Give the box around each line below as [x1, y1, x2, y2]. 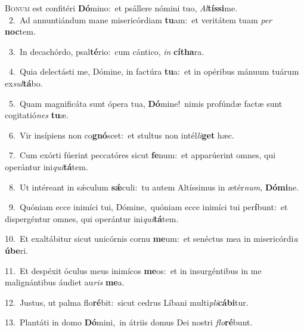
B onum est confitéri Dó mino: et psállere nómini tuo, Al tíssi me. [5, 2, 238, 14]
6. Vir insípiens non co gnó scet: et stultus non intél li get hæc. [8, 128, 234, 141]
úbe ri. [5, 244, 28, 256]
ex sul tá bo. [5, 76, 43, 89]
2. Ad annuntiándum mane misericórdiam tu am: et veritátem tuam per [8, 13, 272, 26]
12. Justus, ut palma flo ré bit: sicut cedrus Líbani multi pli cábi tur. [5, 296, 249, 308]
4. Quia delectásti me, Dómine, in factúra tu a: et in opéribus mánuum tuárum [8, 65, 299, 78]
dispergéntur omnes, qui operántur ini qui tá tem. [5, 212, 179, 225]
